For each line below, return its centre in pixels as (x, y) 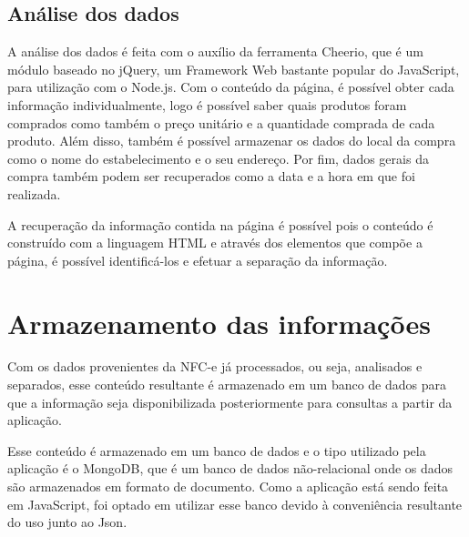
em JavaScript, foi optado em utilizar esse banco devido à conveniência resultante (235, 504)
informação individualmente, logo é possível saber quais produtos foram (207, 104)
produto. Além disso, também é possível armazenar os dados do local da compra (232, 141)
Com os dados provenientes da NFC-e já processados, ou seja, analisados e (215, 366)
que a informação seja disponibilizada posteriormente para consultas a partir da (230, 402)
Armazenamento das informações (219, 323)
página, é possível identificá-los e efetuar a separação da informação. (198, 260)
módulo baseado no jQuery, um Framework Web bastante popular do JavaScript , (234, 69)
